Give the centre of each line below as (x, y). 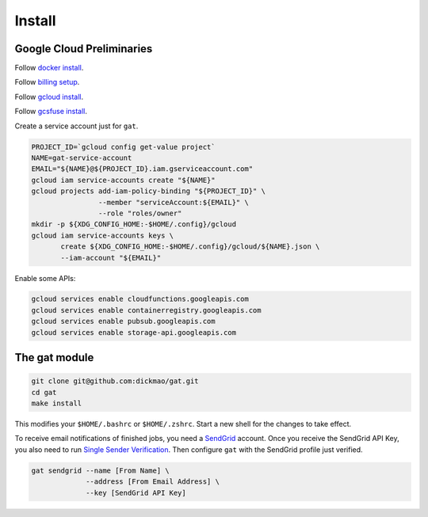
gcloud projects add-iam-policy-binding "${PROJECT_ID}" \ (148, 191)
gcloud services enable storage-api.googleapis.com (134, 332)
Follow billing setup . (47, 82)
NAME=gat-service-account (82, 158)
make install (57, 403)
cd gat (44, 392)
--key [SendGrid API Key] (136, 492)
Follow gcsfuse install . (51, 112)
